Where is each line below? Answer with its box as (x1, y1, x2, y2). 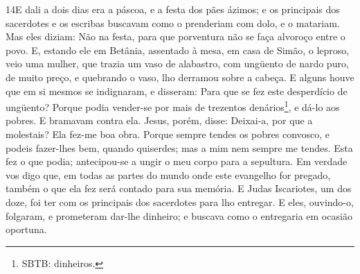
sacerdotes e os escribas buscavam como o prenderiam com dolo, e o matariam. (6, 15, 340, 30)
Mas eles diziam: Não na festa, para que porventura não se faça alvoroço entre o (6, 29, 345, 44)
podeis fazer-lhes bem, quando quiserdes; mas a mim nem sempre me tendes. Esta (6, 140, 353, 155)
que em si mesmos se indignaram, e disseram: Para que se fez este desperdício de (6, 83, 348, 98)
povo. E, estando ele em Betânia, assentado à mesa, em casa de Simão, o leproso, (6, 42, 350, 57)
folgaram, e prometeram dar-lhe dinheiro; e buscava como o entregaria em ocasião (6, 208, 352, 223)
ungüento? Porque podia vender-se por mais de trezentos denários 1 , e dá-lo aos (6, 98, 340, 114)
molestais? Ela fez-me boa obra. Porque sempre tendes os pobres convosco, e (6, 127, 330, 141)
